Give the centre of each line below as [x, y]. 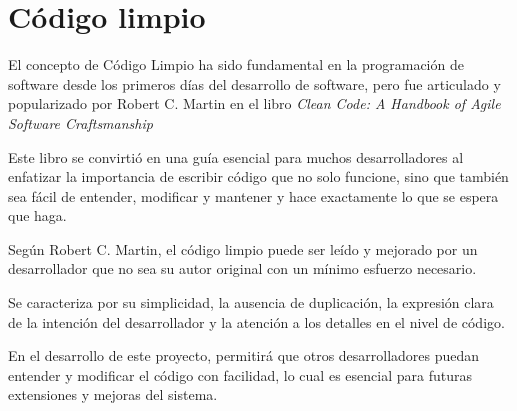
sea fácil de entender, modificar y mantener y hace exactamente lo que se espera [253, 195]
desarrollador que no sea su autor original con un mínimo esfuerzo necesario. [242, 268]
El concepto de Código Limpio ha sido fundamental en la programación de [236, 64]
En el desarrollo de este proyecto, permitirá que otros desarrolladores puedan [244, 355]
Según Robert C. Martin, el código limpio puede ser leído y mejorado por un [243, 248]
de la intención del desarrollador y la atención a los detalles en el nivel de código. [256, 321]
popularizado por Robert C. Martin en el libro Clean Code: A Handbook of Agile [254, 103]
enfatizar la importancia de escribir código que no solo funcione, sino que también [258, 176]
